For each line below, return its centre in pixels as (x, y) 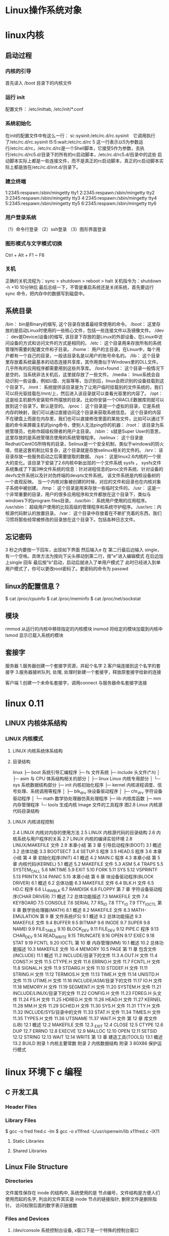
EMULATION (25, 916)
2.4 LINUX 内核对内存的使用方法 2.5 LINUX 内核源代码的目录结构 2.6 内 (87, 832)
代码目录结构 (26, 811)
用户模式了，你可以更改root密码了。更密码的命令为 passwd (67, 569)
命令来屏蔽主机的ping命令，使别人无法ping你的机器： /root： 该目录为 (87, 425)
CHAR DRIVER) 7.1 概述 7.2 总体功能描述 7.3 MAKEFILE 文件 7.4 (83, 897)
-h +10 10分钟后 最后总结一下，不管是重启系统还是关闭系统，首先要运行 (79, 287)
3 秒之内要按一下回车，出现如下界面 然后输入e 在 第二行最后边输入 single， (83, 550)
